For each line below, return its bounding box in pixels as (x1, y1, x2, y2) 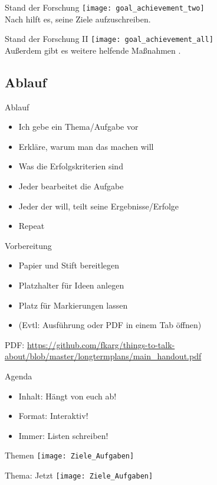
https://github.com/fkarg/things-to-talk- (27, 338, 175, 350)
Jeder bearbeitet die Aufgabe (18, 180, 124, 192)
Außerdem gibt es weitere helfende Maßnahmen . (5, 44, 181, 56)
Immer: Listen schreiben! (18, 429, 108, 441)
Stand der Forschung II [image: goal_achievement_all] (5, 32, 213, 45)
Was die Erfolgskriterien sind (18, 160, 123, 172)
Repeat (18, 219, 45, 232)
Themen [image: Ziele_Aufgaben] (5, 449, 134, 461)
